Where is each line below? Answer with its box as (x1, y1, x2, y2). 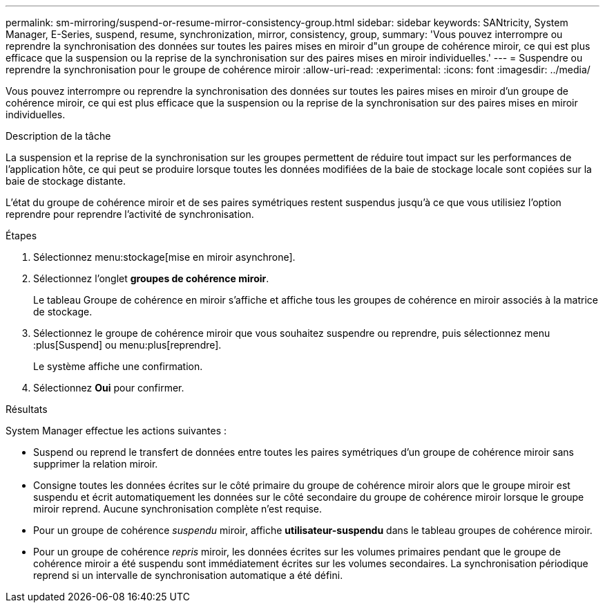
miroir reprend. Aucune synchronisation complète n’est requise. (33, 503, 322, 515)
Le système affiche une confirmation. (33, 360, 203, 372)
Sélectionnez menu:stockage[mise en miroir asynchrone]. (33, 251, 296, 263)
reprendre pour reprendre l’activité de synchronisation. (6, 208, 254, 220)
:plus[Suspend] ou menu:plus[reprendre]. (33, 339, 222, 351)
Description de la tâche (6, 130, 111, 142)
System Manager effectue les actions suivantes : (6, 425, 227, 436)
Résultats (6, 403, 48, 415)
